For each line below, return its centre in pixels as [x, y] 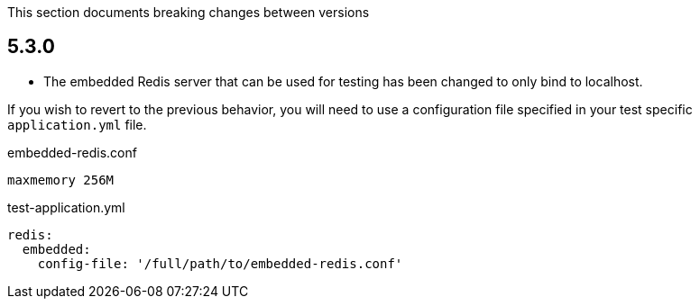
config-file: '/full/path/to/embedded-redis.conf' [220, 263]
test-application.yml [66, 207]
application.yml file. [77, 124]
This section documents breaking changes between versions [189, 12]
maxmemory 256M [61, 180]
